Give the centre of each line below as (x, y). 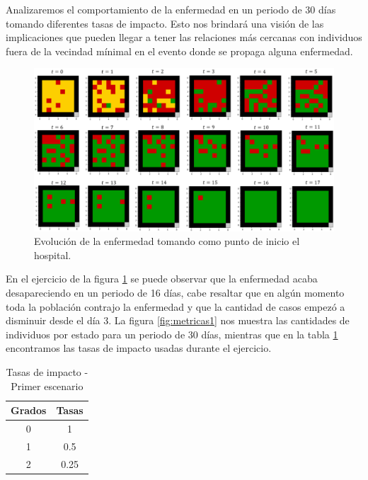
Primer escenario (47, 385)
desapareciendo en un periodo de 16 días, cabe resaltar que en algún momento (175, 292)
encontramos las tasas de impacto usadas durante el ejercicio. (139, 348)
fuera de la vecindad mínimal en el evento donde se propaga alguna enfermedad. (179, 51)
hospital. (53, 255)
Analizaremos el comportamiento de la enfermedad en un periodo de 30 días (171, 9)
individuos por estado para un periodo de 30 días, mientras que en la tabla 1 (172, 334)
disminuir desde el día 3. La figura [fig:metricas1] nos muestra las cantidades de (178, 320)
